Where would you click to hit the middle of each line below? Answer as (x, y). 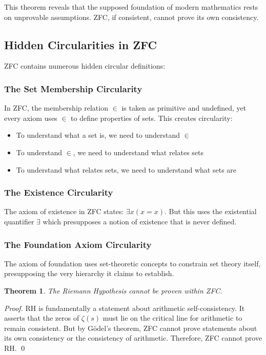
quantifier (19, 221)
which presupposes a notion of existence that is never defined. (140, 221)
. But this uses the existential (210, 211)
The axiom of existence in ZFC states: (64, 211)
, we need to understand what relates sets (138, 152)
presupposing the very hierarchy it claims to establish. (89, 273)
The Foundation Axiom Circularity (78, 244)
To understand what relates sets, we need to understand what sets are (126, 169)
